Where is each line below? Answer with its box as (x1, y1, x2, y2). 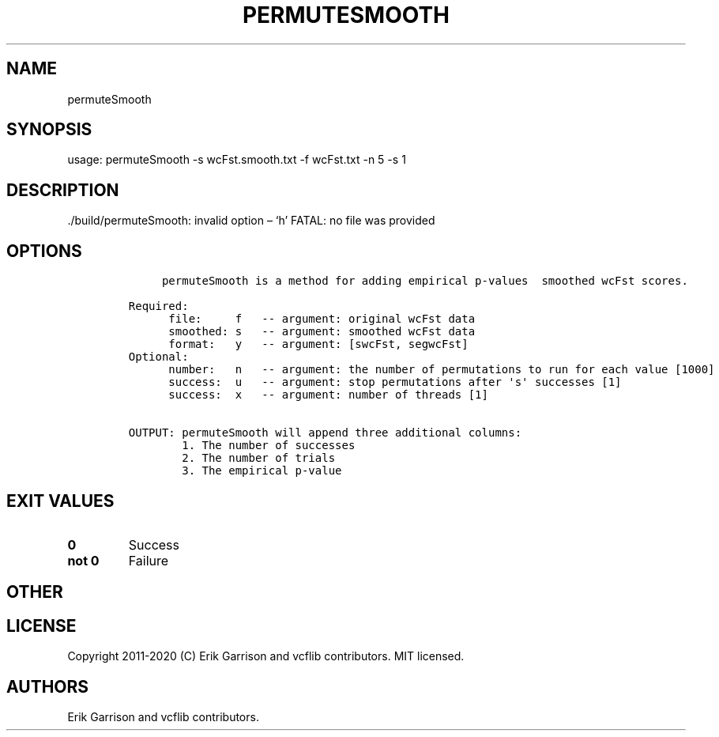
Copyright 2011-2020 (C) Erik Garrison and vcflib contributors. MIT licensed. (67, 649, 465, 663)
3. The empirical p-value (182, 464, 342, 478)
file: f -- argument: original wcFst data (168, 312, 476, 326)
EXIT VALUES (6, 490, 115, 511)
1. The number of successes (182, 439, 356, 452)
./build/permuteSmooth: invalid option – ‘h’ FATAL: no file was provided (67, 214, 435, 228)
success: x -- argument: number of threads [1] (168, 388, 488, 402)
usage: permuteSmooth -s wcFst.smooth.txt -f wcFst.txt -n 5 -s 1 (67, 153, 406, 167)
